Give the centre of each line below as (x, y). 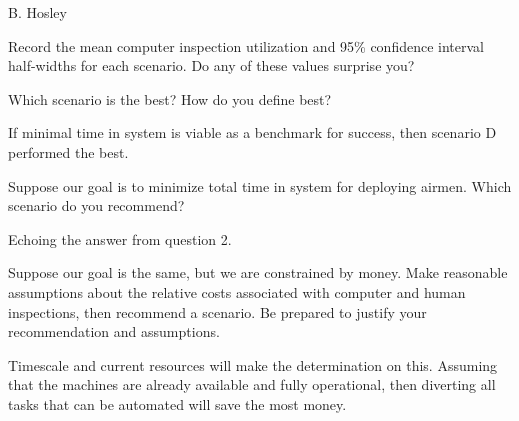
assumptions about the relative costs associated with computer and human (237, 291)
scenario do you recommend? (96, 205)
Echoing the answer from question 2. (120, 238)
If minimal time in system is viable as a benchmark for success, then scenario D (252, 132)
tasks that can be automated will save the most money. (177, 403)
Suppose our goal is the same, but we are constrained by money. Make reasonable (258, 272)
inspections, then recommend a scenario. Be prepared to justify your (217, 311)
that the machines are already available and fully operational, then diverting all (252, 384)
